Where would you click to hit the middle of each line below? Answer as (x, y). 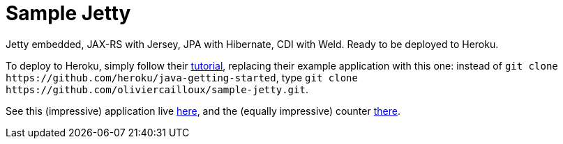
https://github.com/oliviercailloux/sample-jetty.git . (157, 89)
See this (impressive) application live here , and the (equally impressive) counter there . (203, 111)
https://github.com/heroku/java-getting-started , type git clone (182, 77)
